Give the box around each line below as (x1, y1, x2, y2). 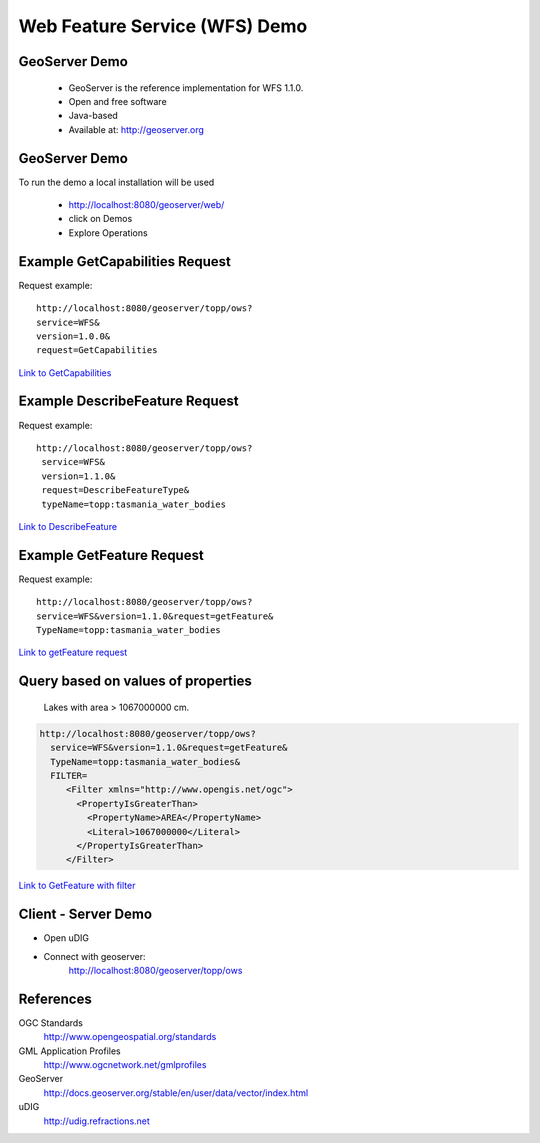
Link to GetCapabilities (18, 366, 112, 379)
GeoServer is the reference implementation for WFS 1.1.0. (68, 81, 304, 94)
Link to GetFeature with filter (18, 880, 136, 892)
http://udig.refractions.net (43, 1115, 150, 1127)
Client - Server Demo (18, 906, 153, 923)
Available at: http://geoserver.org (68, 123, 205, 135)
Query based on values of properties (18, 673, 252, 690)
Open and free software (68, 95, 167, 107)
